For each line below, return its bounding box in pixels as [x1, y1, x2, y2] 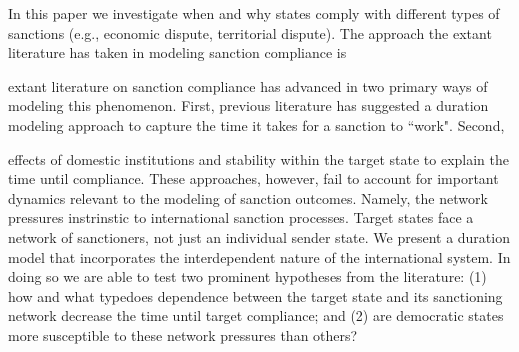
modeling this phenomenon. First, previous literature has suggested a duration [8, 95, 489, 116]
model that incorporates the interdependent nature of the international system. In [8, 246, 511, 267]
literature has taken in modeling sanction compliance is [8, 42, 347, 63]
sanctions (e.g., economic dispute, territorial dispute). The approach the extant [8, 22, 492, 43]
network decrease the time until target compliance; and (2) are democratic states [8, 305, 504, 326]
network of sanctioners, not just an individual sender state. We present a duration [8, 226, 510, 247]
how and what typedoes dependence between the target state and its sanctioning [8, 285, 503, 306]
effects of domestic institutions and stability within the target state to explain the [8, 148, 509, 169]
